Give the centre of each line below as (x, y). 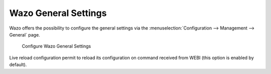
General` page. (25, 34)
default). (18, 64)
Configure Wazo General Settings (56, 46)
